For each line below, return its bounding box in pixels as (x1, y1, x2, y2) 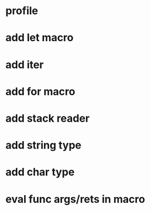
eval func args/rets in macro (5, 192, 146, 206)
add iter (5, 58, 44, 71)
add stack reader (5, 112, 90, 125)
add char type (5, 166, 75, 179)
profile (5, 4, 39, 18)
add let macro (5, 31, 74, 45)
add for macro (5, 85, 75, 98)
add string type (5, 139, 82, 152)
